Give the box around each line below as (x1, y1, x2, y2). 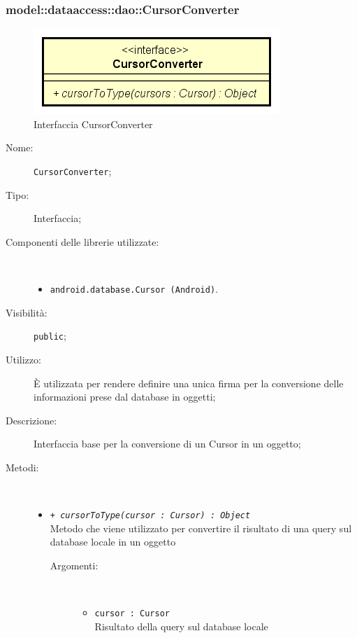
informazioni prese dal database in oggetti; (34, 389, 216, 404)
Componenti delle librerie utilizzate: (6, 234, 159, 249)
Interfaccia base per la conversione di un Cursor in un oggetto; (34, 436, 301, 451)
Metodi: (6, 459, 39, 474)
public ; (34, 328, 66, 343)
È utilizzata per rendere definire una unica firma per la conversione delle (34, 375, 344, 390)
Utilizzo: (6, 352, 41, 366)
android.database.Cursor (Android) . (50, 282, 218, 296)
